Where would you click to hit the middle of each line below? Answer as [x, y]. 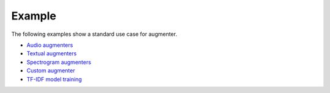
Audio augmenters [50, 45]
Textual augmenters [52, 53]
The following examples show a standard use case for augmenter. [94, 34]
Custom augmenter [51, 71]
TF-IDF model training [54, 79]
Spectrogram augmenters [59, 62]
